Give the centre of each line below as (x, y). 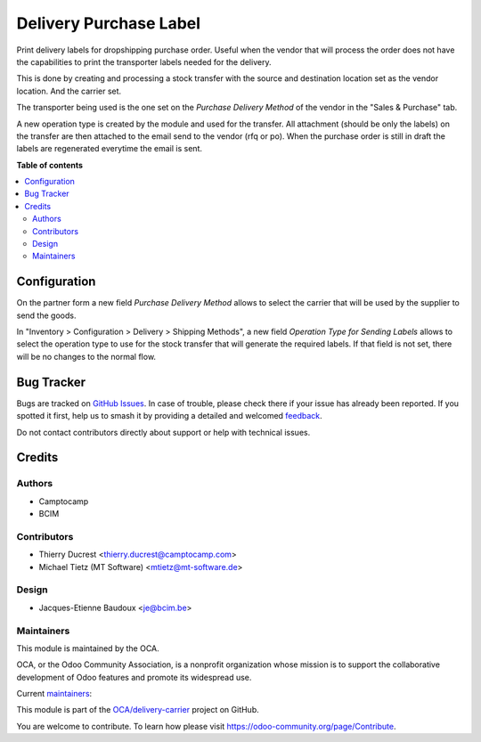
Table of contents (50, 165)
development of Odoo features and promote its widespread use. (134, 677)
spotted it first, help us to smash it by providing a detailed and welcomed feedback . (169, 416)
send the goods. (46, 315)
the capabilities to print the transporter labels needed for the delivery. (144, 61)
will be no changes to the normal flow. (86, 356)
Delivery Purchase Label (108, 23)
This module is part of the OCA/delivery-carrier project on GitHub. (138, 710)
